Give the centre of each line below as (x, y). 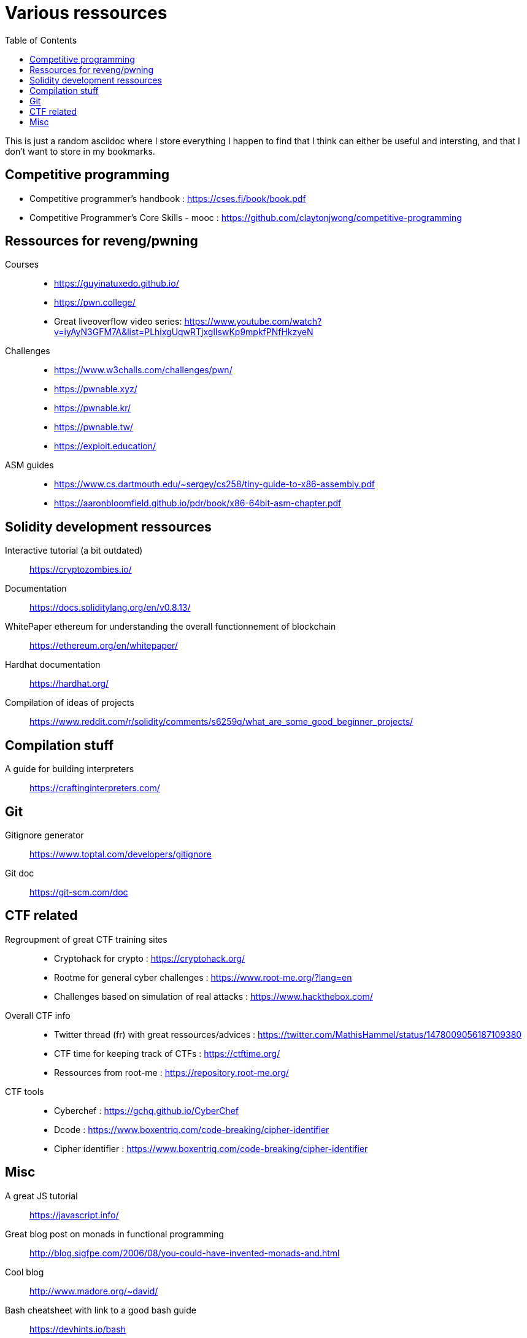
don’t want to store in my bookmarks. (80, 151)
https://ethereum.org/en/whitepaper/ (104, 646)
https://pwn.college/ (95, 303)
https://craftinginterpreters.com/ (95, 788)
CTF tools (25, 1091)
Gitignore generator (44, 835)
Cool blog (25, 1272)
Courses (22, 265)
